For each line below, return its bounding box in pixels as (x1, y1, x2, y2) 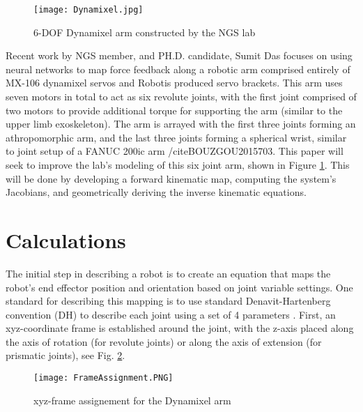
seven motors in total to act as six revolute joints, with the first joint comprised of (6, 89, 357, 104)
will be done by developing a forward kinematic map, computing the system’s (6, 171, 337, 185)
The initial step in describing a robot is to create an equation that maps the (6, 266, 331, 280)
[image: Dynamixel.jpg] (33, 5, 144, 15)
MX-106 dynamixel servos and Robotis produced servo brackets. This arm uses (6, 75, 343, 90)
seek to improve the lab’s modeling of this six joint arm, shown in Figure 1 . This (6, 158, 350, 171)
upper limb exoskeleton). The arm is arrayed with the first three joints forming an (6, 116, 356, 131)
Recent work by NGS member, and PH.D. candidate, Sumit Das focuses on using (6, 48, 353, 63)
